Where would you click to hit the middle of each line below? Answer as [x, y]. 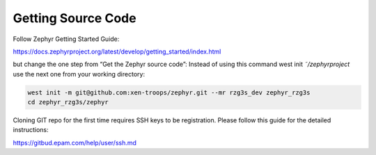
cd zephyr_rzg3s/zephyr [68, 102]
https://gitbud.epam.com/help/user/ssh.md [75, 142]
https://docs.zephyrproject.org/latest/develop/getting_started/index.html [117, 51]
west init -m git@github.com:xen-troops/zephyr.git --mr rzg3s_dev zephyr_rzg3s [169, 92]
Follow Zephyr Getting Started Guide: [66, 39]
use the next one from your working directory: [79, 74]
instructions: [31, 130]
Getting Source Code [75, 18]
